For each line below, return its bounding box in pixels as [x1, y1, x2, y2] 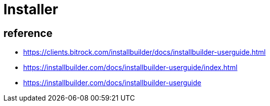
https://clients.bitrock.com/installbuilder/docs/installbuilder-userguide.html [23, 48, 266, 57]
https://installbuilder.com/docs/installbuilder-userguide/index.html [23, 63, 237, 72]
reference [3, 27, 53, 39]
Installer [3, 1, 58, 18]
